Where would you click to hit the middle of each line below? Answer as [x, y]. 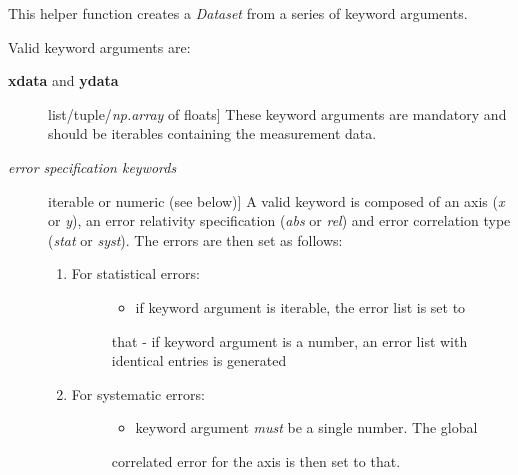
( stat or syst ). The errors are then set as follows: [195, 239]
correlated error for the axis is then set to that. [256, 460]
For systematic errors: [138, 393]
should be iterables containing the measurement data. [212, 133]
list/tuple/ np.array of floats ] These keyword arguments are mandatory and [277, 113]
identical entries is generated [199, 360]
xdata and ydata [63, 80]
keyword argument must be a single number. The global [306, 427]
